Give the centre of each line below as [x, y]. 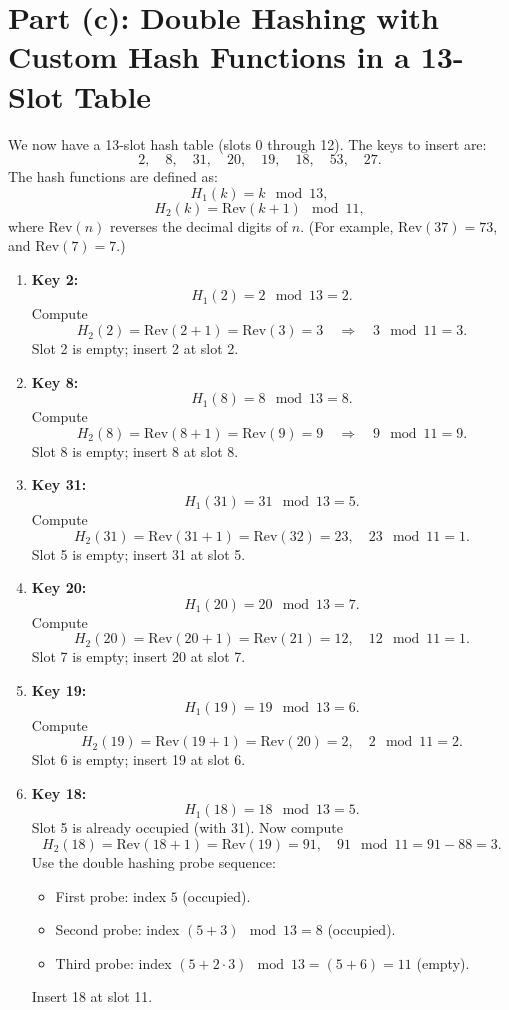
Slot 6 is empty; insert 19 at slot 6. [138, 759]
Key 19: [59, 690]
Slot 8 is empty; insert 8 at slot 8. [135, 450]
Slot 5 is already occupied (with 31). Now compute [187, 827]
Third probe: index [113, 962]
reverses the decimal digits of [198, 225]
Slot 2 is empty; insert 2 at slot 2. [135, 348]
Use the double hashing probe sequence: [153, 861]
